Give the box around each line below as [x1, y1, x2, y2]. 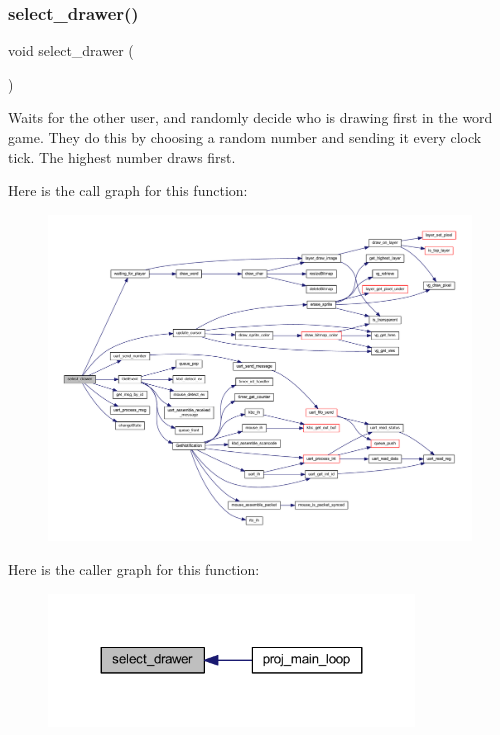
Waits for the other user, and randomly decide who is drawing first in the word [8, 107, 493, 128]
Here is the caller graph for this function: [8, 559, 260, 580]
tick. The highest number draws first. [8, 146, 236, 167]
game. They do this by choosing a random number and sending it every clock [8, 127, 482, 147]
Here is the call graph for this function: [8, 180, 248, 201]
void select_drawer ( [8, 40, 134, 61]
